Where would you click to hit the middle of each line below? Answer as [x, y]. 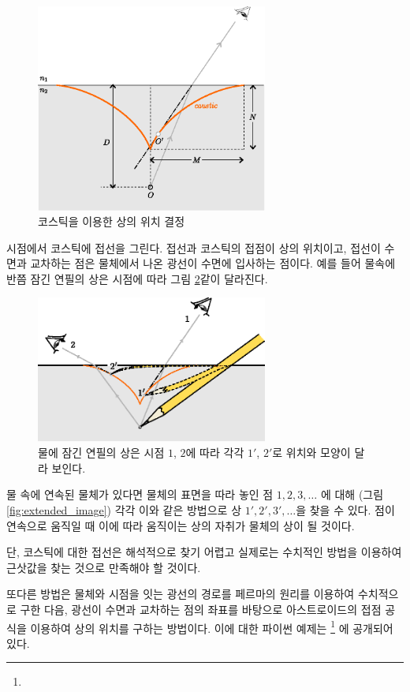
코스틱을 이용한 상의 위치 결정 [112, 221]
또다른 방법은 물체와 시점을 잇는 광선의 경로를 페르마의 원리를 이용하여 [181, 594]
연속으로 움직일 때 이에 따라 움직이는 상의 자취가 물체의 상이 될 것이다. [181, 525]
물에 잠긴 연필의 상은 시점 [101, 453]
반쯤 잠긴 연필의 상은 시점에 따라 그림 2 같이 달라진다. [137, 278]
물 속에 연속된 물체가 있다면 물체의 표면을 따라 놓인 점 [140, 494]
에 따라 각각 [215, 453]
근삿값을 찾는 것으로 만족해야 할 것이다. [104, 567]
